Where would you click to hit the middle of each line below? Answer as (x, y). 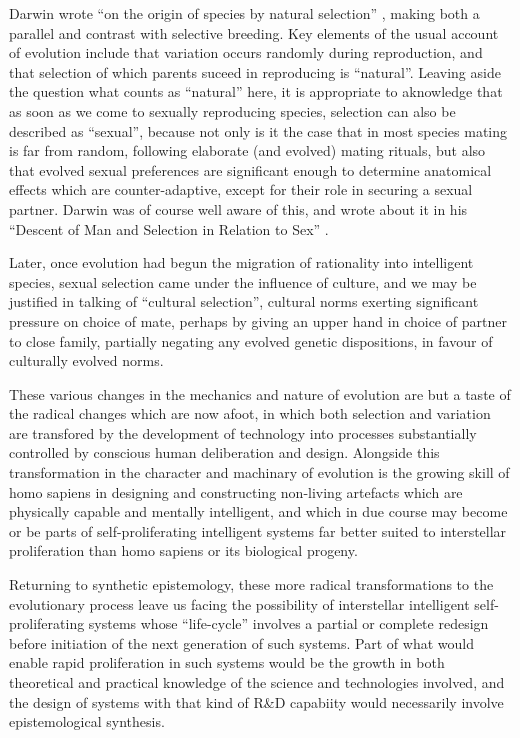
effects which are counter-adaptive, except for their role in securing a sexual (241, 189)
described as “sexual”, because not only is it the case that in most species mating (258, 130)
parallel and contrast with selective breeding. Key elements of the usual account (254, 32)
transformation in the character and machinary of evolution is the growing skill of (259, 472)
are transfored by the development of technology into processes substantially (243, 432)
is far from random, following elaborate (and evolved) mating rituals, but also (247, 150)
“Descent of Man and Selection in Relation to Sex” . (169, 228)
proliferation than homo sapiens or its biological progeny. (183, 550)
